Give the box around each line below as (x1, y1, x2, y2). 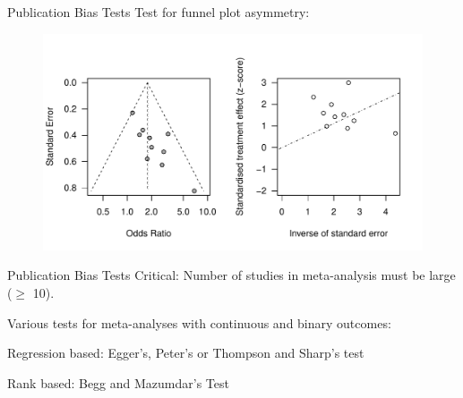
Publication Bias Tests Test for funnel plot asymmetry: (7, 3, 310, 21)
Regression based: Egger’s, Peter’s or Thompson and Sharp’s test (7, 343, 364, 362)
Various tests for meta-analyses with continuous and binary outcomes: (7, 313, 391, 332)
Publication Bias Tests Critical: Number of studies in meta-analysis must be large (7, 266, 456, 284)
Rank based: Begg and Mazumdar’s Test (7, 373, 229, 392)
